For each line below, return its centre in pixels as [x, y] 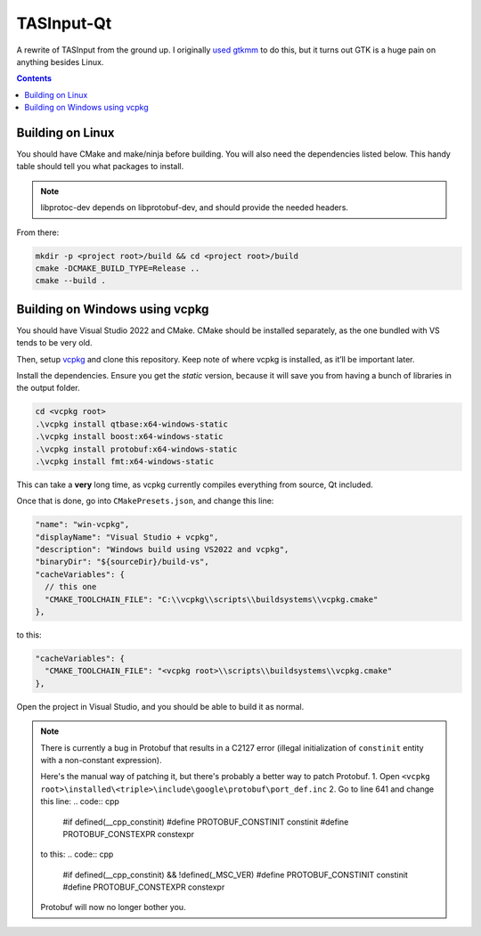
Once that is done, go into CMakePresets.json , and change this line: [145, 501]
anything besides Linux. [60, 61]
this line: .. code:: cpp [80, 802]
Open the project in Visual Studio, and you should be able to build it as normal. [160, 706]
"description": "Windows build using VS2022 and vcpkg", [162, 549]
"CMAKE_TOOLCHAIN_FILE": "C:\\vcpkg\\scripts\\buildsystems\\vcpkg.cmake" [212, 599]
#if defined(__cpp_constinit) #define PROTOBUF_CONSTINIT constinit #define [206, 822]
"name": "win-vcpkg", [82, 525]
